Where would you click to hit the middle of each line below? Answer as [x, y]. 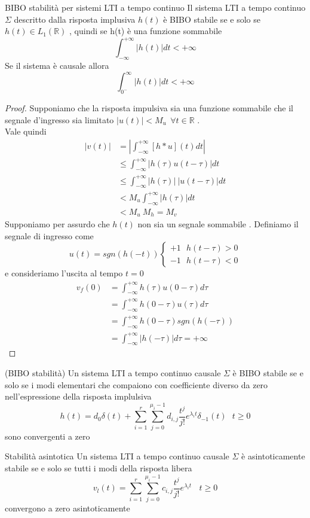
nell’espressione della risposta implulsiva [78, 396]
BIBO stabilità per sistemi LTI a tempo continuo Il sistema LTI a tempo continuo [155, 7]
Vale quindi [26, 131]
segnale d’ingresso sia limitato [59, 119]
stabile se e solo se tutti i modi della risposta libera [99, 467]
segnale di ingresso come [49, 235]
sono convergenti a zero [47, 436]
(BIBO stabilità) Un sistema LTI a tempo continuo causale [113, 372]
